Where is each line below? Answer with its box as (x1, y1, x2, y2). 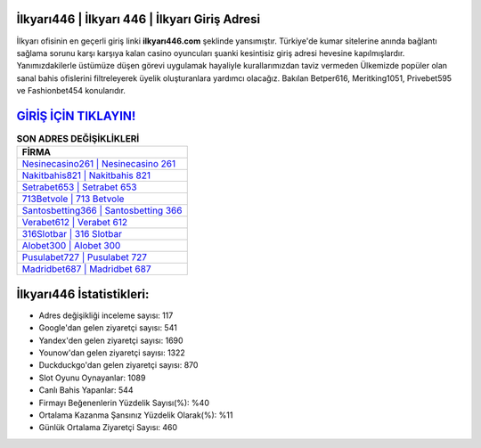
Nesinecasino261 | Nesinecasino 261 (21, 158, 176, 170)
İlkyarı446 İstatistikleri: (16, 286, 150, 302)
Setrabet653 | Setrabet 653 (21, 181, 137, 193)
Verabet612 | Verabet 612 (21, 216, 128, 229)
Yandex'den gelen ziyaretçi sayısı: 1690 (38, 335, 183, 346)
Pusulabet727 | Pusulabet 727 (21, 251, 147, 264)
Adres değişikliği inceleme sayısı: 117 (38, 310, 174, 321)
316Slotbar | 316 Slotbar (21, 228, 123, 240)
